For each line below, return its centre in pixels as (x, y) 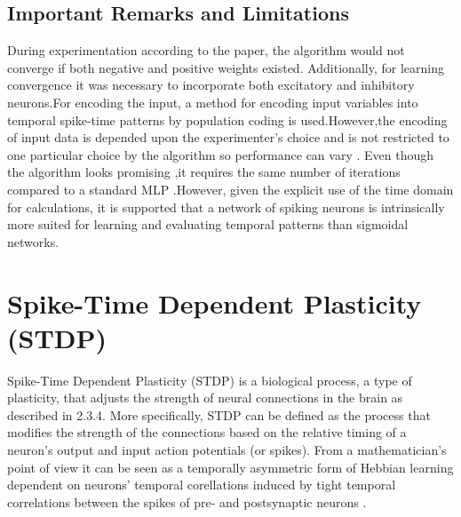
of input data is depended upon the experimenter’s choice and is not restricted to (228, 137)
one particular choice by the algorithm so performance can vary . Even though (221, 154)
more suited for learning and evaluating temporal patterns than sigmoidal (208, 224)
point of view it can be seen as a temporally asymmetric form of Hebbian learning (230, 467)
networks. (33, 241)
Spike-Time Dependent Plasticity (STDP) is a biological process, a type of (210, 380)
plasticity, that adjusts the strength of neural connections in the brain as (205, 398)
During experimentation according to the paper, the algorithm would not (206, 50)
